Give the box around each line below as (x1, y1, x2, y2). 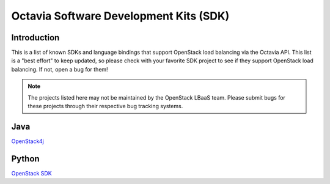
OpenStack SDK (11, 169, 52, 177)
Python (11, 153, 40, 164)
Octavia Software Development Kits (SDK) (11, 9, 230, 23)
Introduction (11, 32, 60, 43)
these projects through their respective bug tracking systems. (28, 103, 183, 110)
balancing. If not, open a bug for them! (11, 65, 108, 73)
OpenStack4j (11, 138, 44, 145)
